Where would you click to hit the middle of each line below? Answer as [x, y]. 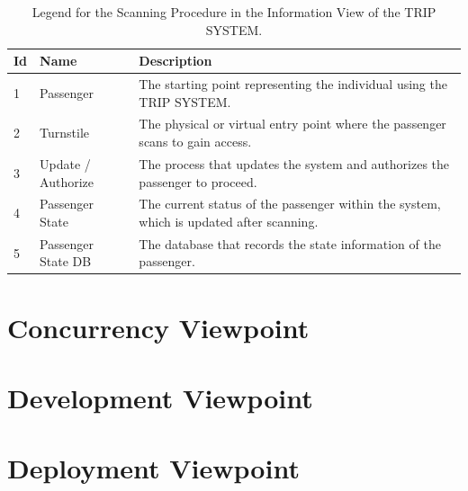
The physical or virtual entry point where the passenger [292, 124]
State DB [66, 261]
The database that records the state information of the [290, 243]
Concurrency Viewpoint [158, 327]
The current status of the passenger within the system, [290, 204]
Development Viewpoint [160, 398]
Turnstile [65, 133]
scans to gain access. [195, 142]
